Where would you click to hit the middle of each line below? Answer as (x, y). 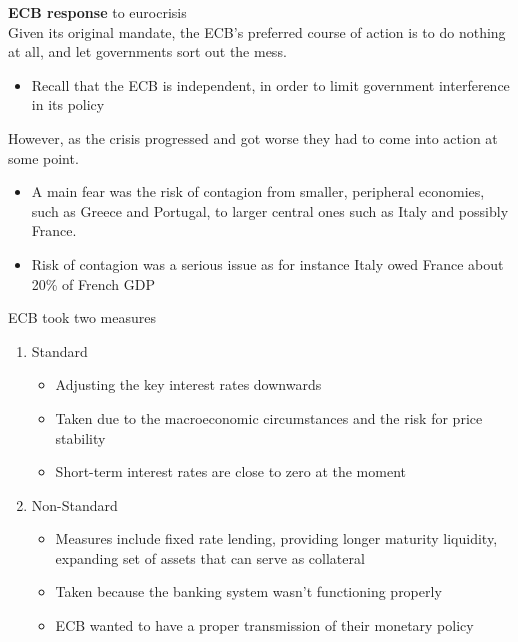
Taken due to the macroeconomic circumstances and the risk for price (269, 417)
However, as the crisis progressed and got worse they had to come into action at (253, 137)
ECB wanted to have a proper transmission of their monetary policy (264, 625)
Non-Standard (74, 504)
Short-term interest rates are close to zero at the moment (230, 471)
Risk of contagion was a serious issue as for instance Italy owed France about (267, 263)
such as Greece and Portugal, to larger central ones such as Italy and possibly (270, 210)
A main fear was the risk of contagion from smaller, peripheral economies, (258, 191)
